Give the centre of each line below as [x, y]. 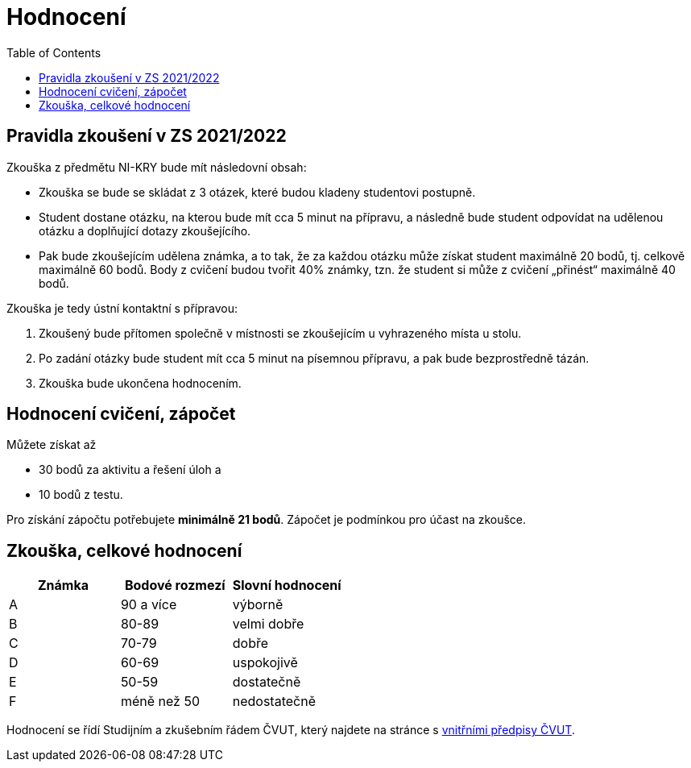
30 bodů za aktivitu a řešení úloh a [130, 470]
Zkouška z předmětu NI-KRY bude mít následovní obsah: [157, 167]
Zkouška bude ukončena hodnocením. [140, 383]
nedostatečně [274, 702]
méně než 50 [160, 702]
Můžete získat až [52, 445]
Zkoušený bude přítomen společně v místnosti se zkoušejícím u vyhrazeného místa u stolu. [280, 333]
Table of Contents [54, 52]
